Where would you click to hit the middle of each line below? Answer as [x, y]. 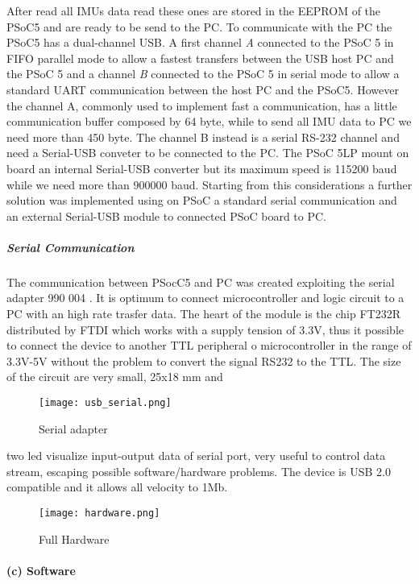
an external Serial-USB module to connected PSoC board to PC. [166, 215]
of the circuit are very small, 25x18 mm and [115, 377]
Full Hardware [74, 538]
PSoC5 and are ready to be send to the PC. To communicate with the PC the [199, 26]
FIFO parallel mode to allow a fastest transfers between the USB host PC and [200, 58]
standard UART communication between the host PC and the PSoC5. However [203, 89]
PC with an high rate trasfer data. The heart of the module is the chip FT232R [203, 314]
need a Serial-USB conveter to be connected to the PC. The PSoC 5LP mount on [208, 153]
